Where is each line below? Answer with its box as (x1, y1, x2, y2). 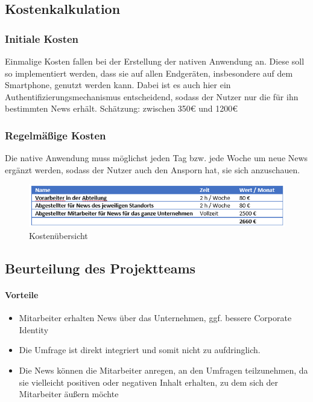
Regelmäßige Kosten (5, 127, 106, 142)
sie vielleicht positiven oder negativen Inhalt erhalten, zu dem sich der (19, 375, 279, 388)
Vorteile (5, 288, 39, 301)
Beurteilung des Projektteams (5, 258, 196, 277)
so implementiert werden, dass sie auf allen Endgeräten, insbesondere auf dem (5, 66, 293, 79)
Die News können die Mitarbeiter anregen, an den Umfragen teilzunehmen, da (19, 363, 308, 376)
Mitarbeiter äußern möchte (19, 388, 119, 400)
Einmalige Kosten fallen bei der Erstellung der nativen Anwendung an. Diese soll (5, 55, 305, 67)
